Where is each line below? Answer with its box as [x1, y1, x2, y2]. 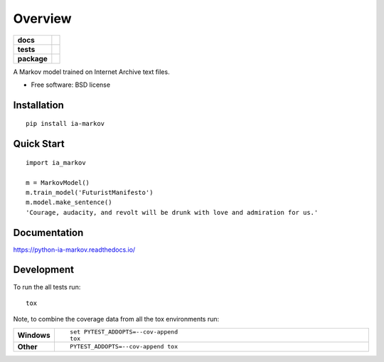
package [17, 53, 48, 63]
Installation [13, 99, 64, 111]
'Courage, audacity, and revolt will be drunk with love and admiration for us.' [26, 208, 319, 216]
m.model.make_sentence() [26, 198, 112, 206]
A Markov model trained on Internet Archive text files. [13, 68, 170, 76]
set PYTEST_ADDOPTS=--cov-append [70, 328, 178, 336]
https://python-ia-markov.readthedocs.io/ [13, 245, 136, 254]
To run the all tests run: [13, 282, 81, 291]
